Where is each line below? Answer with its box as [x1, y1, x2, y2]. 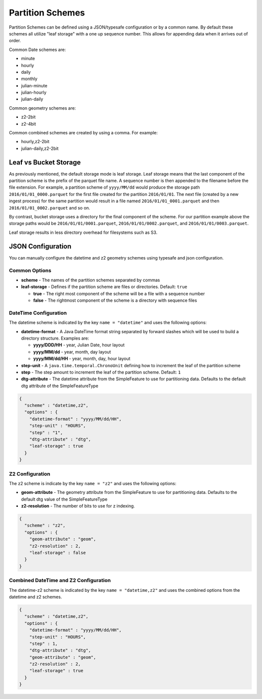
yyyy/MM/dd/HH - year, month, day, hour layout [33, 356, 131, 361]
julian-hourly [21, 90, 47, 96]
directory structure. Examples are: [21, 335, 89, 341]
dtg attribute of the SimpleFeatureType [21, 383, 98, 389]
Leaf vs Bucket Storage [9, 158, 81, 166]
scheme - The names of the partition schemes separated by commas [21, 277, 160, 283]
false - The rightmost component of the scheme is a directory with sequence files [33, 297, 197, 303]
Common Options [9, 267, 51, 274]
